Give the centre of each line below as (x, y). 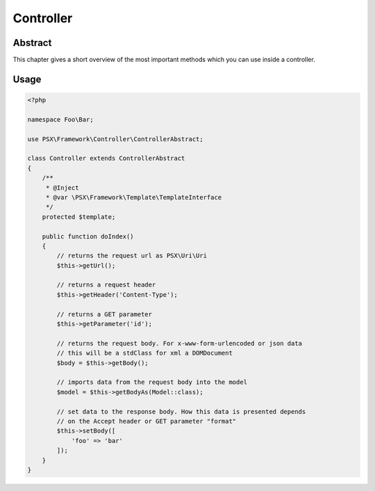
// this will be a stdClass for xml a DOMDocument (144, 353)
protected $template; (79, 217)
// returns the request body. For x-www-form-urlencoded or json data (179, 343)
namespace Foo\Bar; (60, 119)
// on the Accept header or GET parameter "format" (147, 421)
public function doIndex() (88, 236)
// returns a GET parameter (105, 314)
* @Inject (62, 187)
